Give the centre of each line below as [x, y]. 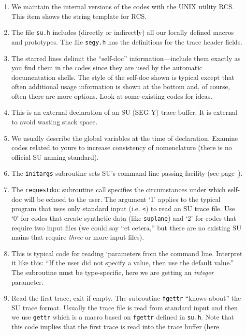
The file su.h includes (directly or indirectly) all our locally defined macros [123, 32]
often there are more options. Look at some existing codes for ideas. [112, 96]
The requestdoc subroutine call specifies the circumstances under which [118, 190]
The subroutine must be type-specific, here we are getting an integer [113, 272]
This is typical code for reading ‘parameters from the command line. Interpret [127, 253]
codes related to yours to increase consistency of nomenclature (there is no [122, 147]
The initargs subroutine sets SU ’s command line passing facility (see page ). [127, 173]
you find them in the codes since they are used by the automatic [107, 68]
